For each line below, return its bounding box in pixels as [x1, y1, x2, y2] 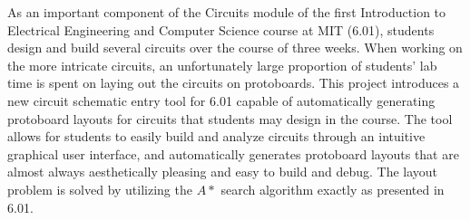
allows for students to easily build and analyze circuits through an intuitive [7, 127, 426, 146]
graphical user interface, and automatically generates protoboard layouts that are [7, 144, 459, 163]
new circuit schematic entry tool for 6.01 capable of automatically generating [7, 91, 436, 110]
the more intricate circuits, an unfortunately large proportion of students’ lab [7, 55, 437, 74]
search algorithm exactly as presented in [220, 179, 445, 198]
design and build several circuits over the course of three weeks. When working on [7, 38, 463, 57]
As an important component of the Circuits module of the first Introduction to [7, 3, 446, 21]
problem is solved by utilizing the [7, 179, 192, 198]
